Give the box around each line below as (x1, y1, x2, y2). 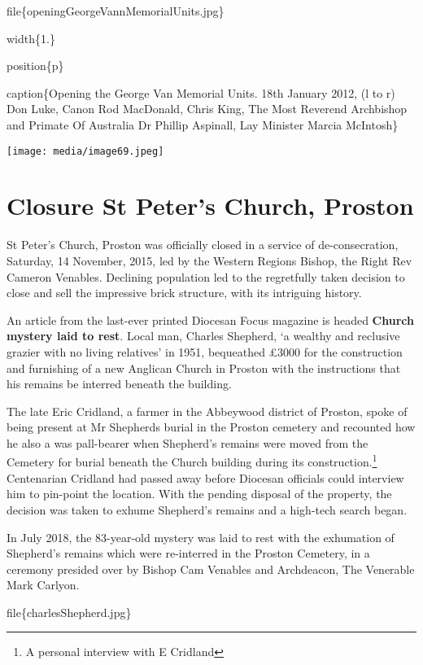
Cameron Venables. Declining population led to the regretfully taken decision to (7, 268, 405, 285)
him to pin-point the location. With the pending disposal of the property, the (7, 485, 392, 502)
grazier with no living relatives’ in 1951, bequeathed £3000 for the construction (7, 343, 403, 360)
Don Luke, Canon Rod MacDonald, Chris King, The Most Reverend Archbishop (7, 100, 408, 117)
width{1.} (7, 29, 55, 46)
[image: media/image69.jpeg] (7, 145, 164, 157)
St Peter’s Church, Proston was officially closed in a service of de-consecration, (7, 236, 399, 253)
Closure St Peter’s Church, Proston (7, 189, 414, 222)
